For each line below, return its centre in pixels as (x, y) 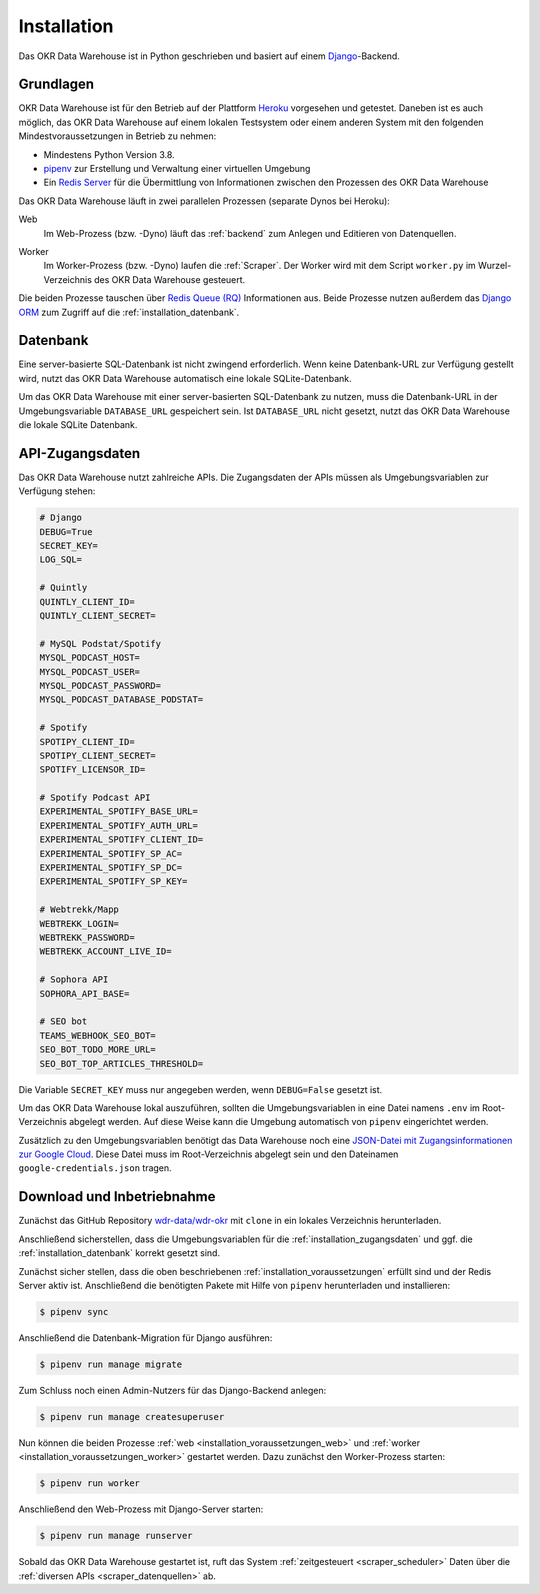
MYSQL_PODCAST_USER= (89, 671)
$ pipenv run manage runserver (116, 1536)
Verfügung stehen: (57, 491)
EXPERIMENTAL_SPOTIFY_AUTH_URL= (119, 825)
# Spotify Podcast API (95, 798)
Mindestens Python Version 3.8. (109, 154)
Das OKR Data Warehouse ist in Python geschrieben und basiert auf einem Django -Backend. (209, 56)
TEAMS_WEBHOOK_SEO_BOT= (98, 1035)
